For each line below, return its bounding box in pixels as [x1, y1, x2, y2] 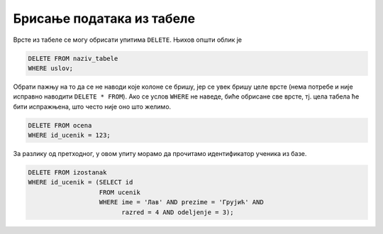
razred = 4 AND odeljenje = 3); [121, 208, 234, 216]
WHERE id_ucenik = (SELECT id [28, 178, 133, 186]
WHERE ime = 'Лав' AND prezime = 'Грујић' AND [99, 199, 264, 206]
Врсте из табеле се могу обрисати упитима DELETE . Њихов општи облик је [13, 35, 243, 44]
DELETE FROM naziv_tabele [28, 54, 118, 62]
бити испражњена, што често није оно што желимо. [13, 102, 172, 111]
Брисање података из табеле [13, 11, 195, 26]
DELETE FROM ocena [28, 121, 92, 129]
